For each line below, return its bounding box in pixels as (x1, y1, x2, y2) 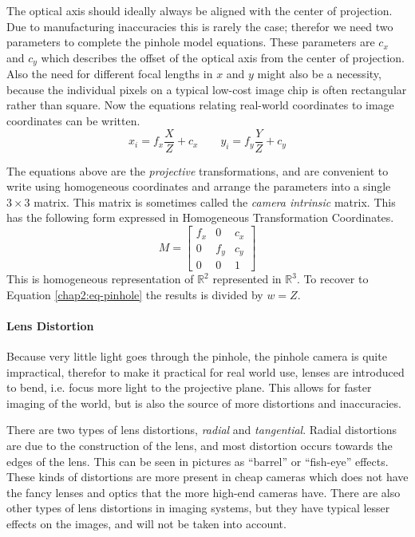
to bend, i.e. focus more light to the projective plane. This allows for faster (6, 379, 372, 396)
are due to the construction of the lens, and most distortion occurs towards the (6, 437, 393, 453)
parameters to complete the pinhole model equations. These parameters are (6, 34, 375, 50)
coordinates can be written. (6, 113, 140, 129)
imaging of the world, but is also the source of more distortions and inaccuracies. (6, 394, 401, 411)
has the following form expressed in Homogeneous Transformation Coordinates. (6, 209, 394, 226)
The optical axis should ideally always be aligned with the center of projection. (6, 2, 393, 18)
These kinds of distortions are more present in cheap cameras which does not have (6, 468, 409, 485)
